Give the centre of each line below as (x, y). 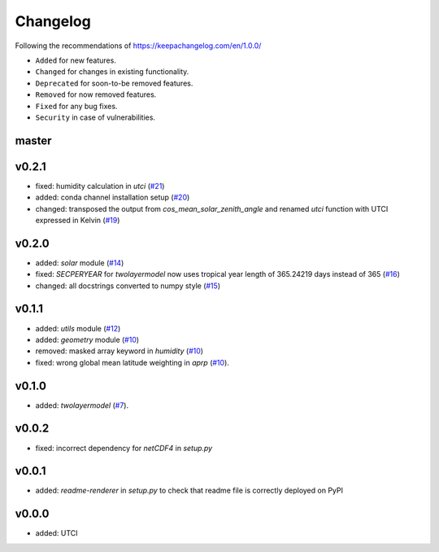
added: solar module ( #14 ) (80, 263)
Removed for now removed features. (96, 94)
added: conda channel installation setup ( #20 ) (113, 197)
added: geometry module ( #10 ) (87, 340)
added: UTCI (57, 533)
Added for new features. (76, 60)
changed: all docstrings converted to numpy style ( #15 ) (128, 286)
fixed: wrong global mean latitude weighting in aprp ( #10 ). (132, 362)
